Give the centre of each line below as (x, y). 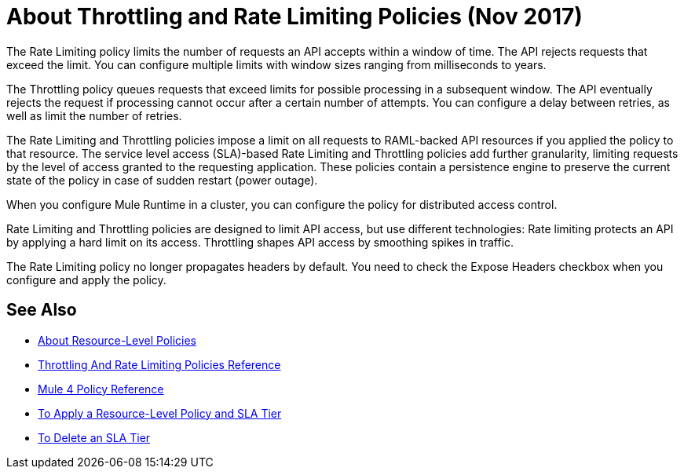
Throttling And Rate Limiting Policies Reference (159, 364)
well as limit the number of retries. (94, 115)
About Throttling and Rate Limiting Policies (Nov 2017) (294, 16)
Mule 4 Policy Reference (101, 389)
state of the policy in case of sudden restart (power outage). (162, 180)
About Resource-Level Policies (117, 340)
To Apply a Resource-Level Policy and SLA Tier (160, 413)
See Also (42, 310)
